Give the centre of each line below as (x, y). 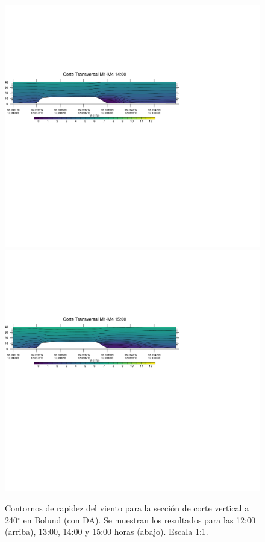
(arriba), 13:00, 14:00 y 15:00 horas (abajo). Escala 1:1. (107, 531)
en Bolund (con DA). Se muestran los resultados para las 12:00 (139, 519)
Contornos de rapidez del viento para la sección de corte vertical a (127, 508)
